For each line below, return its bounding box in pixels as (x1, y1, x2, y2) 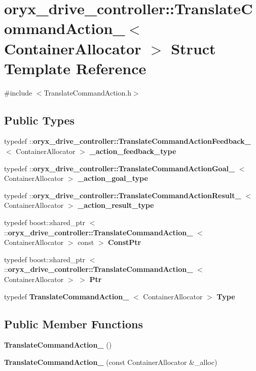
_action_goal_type (78, 173, 148, 183)
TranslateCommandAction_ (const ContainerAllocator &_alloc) (4, 357, 217, 367)
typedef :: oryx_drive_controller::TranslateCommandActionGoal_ (4, 163, 235, 173)
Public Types (4, 112, 75, 128)
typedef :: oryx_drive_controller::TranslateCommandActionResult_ (4, 190, 241, 200)
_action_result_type (78, 200, 154, 210)
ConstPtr (108, 237, 141, 248)
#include (4, 87, 32, 98)
